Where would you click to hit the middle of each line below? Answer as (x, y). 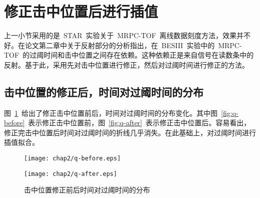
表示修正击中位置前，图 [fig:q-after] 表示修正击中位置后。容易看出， (139, 123)
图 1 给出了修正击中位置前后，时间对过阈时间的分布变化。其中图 (111, 113)
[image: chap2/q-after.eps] (71, 174)
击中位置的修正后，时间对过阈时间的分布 (104, 91)
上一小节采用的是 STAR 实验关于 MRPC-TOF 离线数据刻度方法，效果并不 (127, 35)
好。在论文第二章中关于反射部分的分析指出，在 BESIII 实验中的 (109, 45)
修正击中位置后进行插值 (81, 11)
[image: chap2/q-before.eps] (72, 159)
